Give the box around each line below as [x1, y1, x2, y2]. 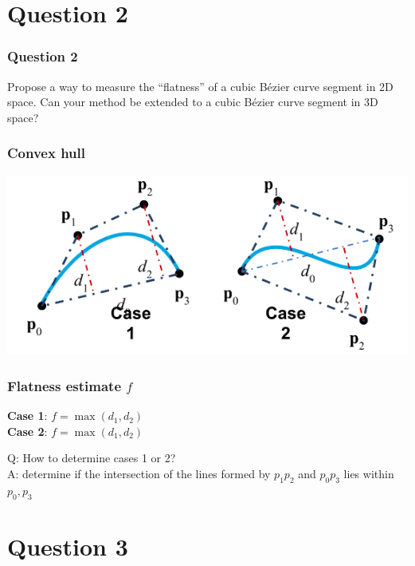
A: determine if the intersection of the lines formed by [7, 465, 271, 482]
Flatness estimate [7, 375, 122, 395]
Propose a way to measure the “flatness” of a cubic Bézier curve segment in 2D [7, 77, 393, 94]
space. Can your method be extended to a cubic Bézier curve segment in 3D [7, 93, 378, 110]
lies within [343, 465, 394, 482]
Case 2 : [7, 422, 48, 439]
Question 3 [7, 529, 128, 562]
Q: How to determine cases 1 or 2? [7, 449, 176, 466]
